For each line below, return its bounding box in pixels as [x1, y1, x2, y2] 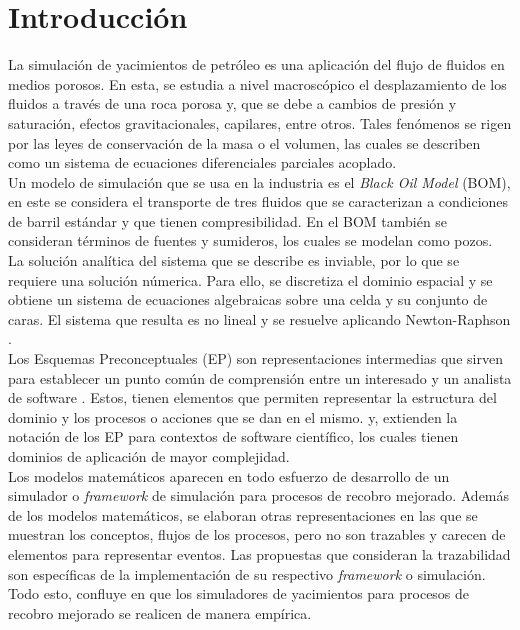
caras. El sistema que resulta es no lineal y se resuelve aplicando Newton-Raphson [8, 308, 511, 329]
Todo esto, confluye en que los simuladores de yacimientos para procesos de [8, 583, 470, 604]
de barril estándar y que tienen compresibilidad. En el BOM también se [8, 210, 448, 231]
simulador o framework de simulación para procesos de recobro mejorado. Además [8, 485, 510, 506]
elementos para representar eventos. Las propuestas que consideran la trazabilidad [8, 543, 511, 564]
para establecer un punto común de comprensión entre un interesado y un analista [8, 367, 512, 388]
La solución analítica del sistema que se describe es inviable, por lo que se [8, 250, 460, 271]
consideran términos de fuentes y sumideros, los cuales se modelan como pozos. [8, 230, 493, 251]
